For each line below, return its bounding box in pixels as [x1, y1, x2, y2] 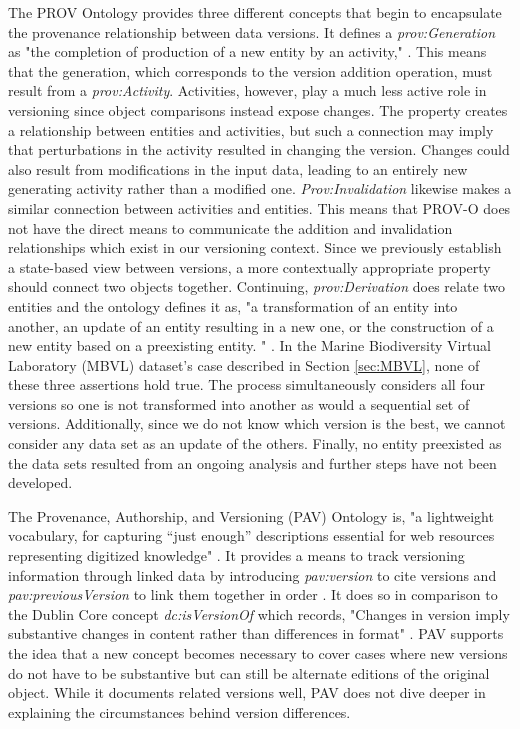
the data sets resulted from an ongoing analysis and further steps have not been [8, 452, 497, 473]
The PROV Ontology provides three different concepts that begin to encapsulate [8, 2, 502, 22]
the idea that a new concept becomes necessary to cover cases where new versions [8, 643, 508, 663]
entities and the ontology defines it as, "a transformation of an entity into [8, 295, 458, 316]
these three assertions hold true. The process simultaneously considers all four [8, 374, 485, 395]
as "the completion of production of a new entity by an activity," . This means [8, 41, 487, 62]
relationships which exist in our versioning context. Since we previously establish [8, 237, 502, 258]
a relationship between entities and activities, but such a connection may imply [8, 119, 494, 140]
